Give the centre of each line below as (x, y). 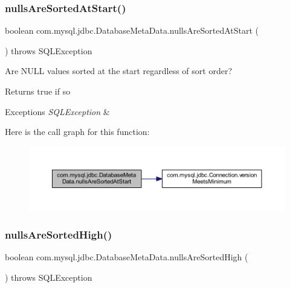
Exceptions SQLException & (57, 111)
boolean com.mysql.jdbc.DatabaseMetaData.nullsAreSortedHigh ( (127, 257)
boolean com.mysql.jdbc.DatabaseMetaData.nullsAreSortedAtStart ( (132, 30)
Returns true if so (38, 91)
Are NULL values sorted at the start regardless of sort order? (119, 71)
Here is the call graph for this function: (77, 132)
